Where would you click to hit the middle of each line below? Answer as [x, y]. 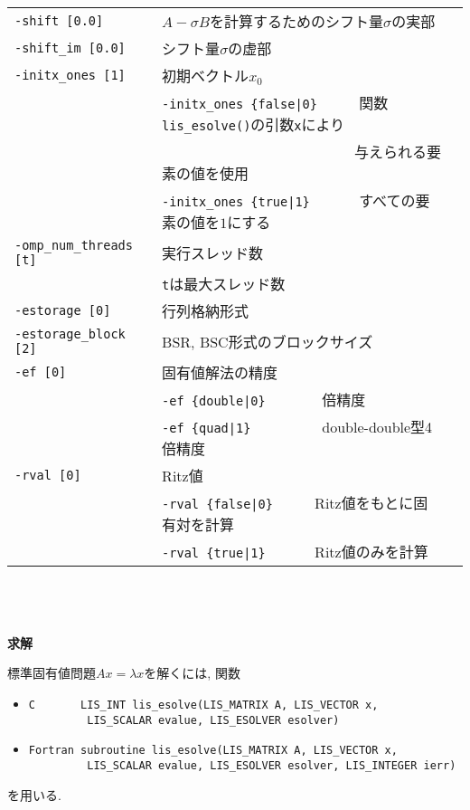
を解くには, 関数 [192, 673]
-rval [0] [48, 475]
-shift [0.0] [59, 21]
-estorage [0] [63, 310]
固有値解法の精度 [220, 372]
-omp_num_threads [74, 245]
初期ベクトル [206, 76]
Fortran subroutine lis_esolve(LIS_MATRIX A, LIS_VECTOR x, [213, 751]
